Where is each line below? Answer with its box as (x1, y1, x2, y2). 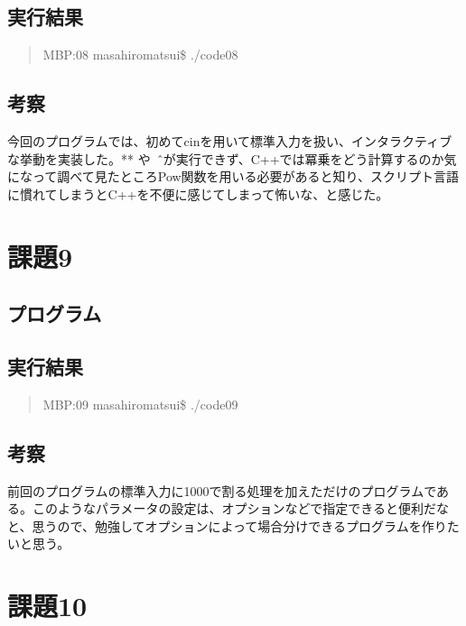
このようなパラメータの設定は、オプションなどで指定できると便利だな (32, 499, 450, 518)
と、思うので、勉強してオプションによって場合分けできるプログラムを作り (7, 516, 447, 535)
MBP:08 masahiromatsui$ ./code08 (42, 45, 238, 64)
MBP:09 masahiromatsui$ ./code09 (42, 394, 238, 413)
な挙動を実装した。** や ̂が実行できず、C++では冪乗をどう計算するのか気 (7, 149, 457, 168)
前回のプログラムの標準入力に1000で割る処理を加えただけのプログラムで (7, 481, 437, 500)
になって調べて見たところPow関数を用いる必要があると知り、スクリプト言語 (7, 167, 460, 186)
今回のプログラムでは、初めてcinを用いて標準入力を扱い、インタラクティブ (7, 132, 452, 150)
